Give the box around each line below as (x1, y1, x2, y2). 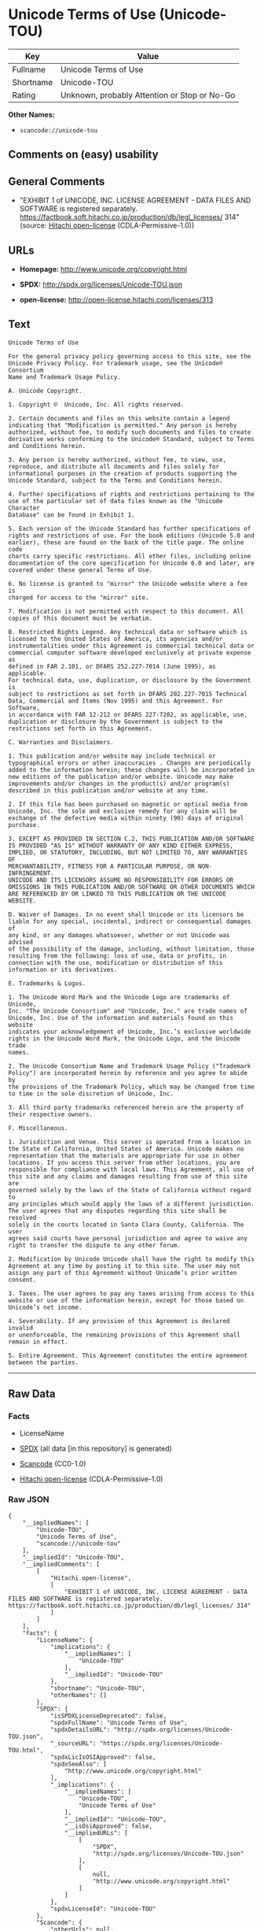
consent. (8, 1276, 37, 1284)
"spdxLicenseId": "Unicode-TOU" (49, 1904, 156, 1913)
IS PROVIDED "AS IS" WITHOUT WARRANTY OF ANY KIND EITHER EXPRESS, (8, 841, 234, 850)
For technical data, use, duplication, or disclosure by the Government (8, 676, 251, 684)
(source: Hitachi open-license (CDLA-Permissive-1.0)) (19, 221, 195, 230)
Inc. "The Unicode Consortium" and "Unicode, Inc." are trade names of (8, 1006, 247, 1015)
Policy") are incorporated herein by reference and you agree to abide (8, 1069, 247, 1077)
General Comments (8, 175, 105, 188)
